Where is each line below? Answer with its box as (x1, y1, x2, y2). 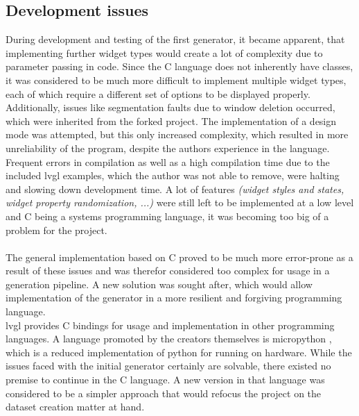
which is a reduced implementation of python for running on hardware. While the (6, 344, 352, 359)
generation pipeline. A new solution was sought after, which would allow (6, 276, 313, 291)
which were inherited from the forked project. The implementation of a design (6, 113, 337, 128)
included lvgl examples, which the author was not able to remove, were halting (6, 168, 340, 183)
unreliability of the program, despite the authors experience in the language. (6, 140, 330, 155)
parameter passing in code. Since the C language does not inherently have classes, (6, 59, 353, 74)
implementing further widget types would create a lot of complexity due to (6, 45, 323, 60)
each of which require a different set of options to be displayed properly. (6, 86, 310, 101)
